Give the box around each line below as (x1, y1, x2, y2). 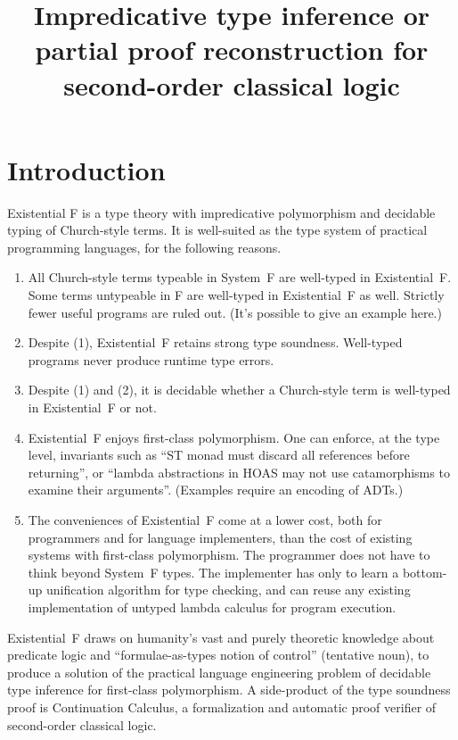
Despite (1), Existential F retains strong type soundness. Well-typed (28, 333, 403, 352)
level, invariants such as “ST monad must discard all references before (28, 445, 410, 464)
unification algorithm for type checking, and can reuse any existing (46, 580, 411, 599)
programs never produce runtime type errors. (28, 350, 274, 369)
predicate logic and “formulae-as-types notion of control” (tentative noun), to (7, 645, 429, 664)
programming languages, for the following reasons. (7, 237, 282, 256)
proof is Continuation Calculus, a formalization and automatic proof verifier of (7, 697, 437, 716)
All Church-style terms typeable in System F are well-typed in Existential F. (28, 268, 452, 287)
